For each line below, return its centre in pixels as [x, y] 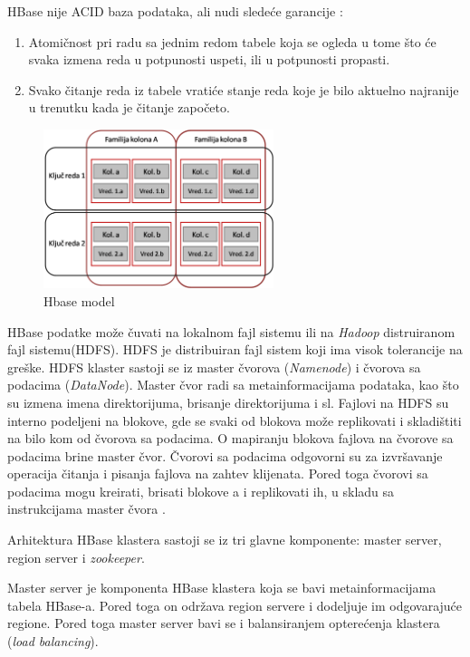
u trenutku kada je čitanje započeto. [129, 107]
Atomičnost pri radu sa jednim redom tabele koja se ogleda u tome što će [232, 41]
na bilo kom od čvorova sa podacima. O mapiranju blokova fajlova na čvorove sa [230, 438]
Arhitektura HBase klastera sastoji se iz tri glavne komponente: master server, [225, 540]
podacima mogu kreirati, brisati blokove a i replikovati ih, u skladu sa [201, 491]
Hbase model [79, 300]
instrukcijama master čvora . [86, 509]
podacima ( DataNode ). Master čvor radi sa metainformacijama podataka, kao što [233, 385]
